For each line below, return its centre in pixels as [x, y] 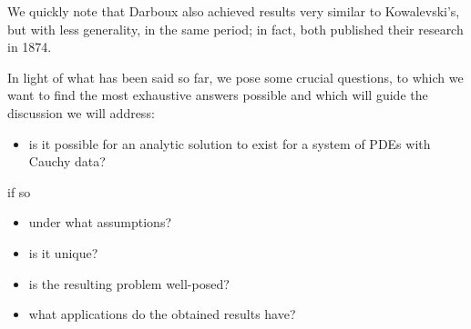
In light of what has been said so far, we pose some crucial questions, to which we [235, 77]
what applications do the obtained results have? [162, 314]
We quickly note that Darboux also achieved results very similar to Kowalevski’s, [234, 11]
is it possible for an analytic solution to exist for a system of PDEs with [230, 143]
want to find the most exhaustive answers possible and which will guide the [218, 95]
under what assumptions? [100, 222]
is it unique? [63, 252]
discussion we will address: [81, 112]
